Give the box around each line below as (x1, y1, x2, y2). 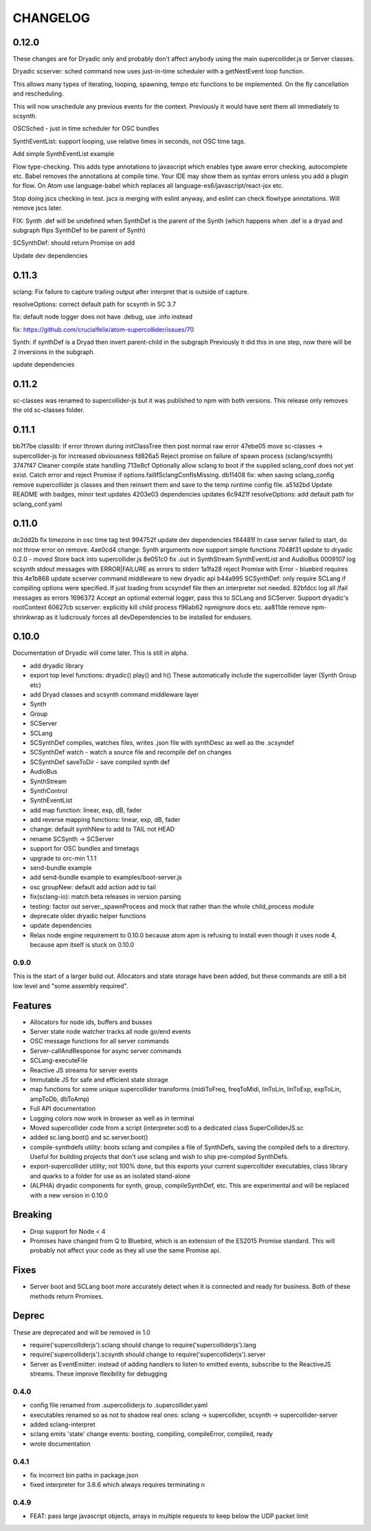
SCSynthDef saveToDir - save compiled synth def (30, 757, 170, 766)
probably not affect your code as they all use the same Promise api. (30, 1246, 221, 1255)
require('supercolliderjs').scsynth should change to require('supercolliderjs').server (30, 1350, 266, 1358)
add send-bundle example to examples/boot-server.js (30, 873, 182, 882)
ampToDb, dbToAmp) (30, 1094, 89, 1103)
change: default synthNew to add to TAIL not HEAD (30, 825, 175, 834)
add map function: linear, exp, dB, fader (30, 805, 142, 814)
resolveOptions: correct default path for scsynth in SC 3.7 (12, 300, 177, 308)
